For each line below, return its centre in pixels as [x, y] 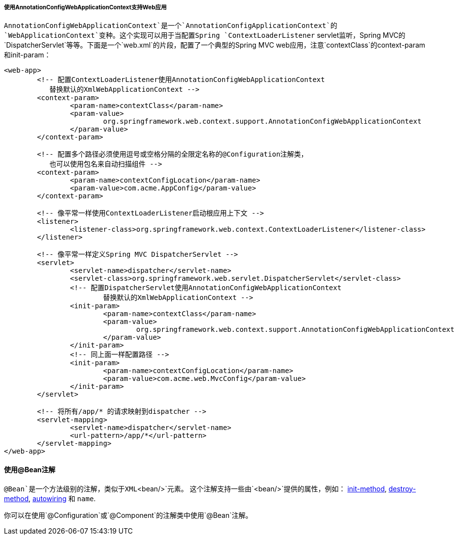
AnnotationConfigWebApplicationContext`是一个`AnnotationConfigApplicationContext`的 [171, 26]
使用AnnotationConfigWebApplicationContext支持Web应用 [85, 7]
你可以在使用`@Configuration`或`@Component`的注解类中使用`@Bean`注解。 [128, 515]
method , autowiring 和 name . [50, 498]
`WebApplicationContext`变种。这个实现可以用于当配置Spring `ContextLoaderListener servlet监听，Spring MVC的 [205, 35]
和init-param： [27, 55]
